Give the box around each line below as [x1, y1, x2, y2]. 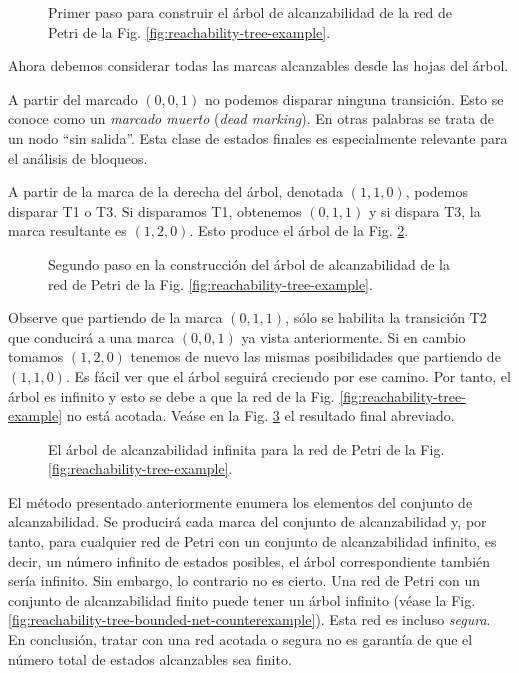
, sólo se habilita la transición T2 [285, 307, 487, 328]
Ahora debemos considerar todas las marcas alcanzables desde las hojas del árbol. [8, 55, 509, 76]
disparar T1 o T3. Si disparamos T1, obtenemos [8, 200, 302, 221]
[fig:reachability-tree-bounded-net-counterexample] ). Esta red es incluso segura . [8, 609, 491, 630]
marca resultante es [8, 220, 127, 241]
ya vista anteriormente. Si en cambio [241, 326, 466, 347]
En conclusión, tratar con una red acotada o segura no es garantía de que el [8, 629, 473, 650]
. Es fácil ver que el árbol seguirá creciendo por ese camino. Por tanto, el [65, 365, 511, 386]
